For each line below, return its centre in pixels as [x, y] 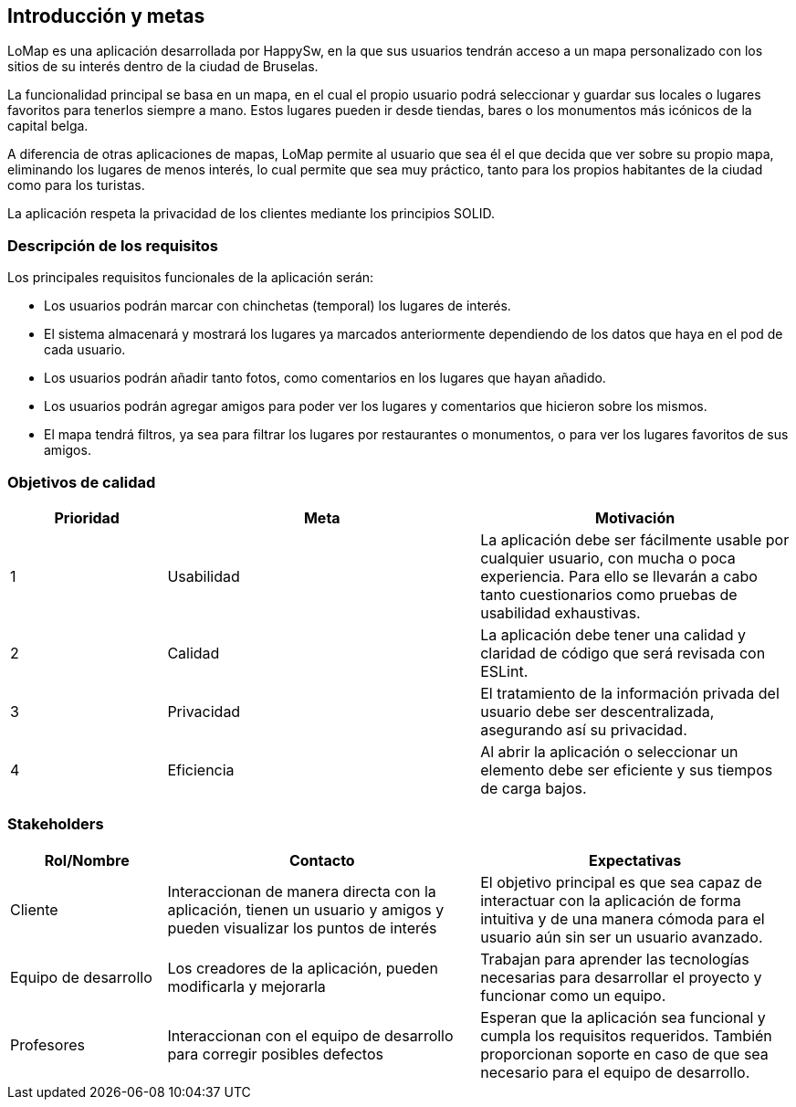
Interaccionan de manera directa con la [302, 891]
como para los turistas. [76, 185]
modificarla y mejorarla [246, 986]
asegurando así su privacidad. [584, 729]
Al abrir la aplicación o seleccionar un [609, 751]
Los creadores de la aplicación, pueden [303, 968]
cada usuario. [85, 350]
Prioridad [87, 517]
